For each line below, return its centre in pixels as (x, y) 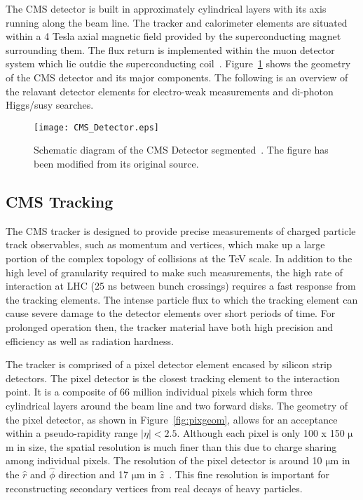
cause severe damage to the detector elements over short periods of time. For (171, 313)
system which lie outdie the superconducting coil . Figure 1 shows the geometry (178, 63)
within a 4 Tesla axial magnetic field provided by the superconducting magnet (173, 36)
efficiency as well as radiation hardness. (90, 340)
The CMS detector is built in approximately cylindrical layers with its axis (166, 8)
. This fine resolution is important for (249, 474)
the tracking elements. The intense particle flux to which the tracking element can (182, 299)
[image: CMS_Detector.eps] (96, 127)
